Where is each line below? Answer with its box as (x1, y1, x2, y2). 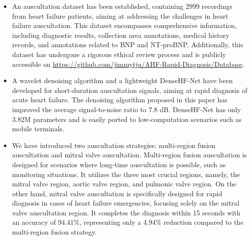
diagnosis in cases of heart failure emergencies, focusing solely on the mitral (12, 198, 240, 208)
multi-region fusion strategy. (12, 227, 97, 237)
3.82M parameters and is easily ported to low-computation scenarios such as (12, 114, 242, 124)
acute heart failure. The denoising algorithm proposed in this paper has (12, 94, 227, 105)
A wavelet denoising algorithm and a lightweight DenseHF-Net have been (12, 75, 233, 86)
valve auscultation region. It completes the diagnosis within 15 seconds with (12, 207, 241, 217)
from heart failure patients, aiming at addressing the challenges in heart (12, 10, 228, 21)
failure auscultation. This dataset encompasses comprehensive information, (12, 20, 237, 30)
